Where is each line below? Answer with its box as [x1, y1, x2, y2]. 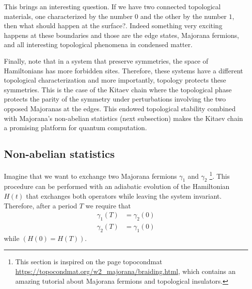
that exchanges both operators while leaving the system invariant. [26, 190, 222, 201]
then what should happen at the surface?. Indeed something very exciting [4, 20, 222, 31]
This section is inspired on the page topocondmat [15, 256, 162, 267]
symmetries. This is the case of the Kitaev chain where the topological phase [4, 84, 232, 94]
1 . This [209, 169, 230, 181]
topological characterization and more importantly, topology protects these [4, 75, 226, 85]
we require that [85, 200, 131, 210]
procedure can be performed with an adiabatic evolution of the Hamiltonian [4, 181, 230, 191]
